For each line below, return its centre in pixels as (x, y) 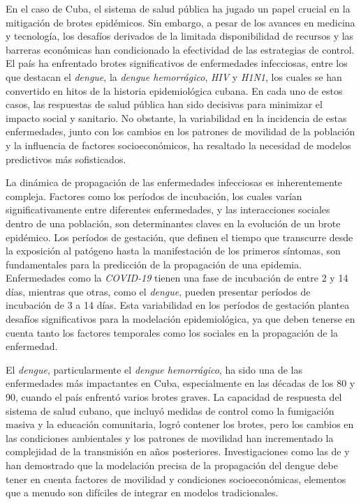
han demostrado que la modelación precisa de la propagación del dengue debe (172, 465)
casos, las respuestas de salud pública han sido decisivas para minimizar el (164, 104)
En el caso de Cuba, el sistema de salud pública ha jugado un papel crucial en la (178, 8)
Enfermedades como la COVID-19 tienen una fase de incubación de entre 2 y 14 (177, 278)
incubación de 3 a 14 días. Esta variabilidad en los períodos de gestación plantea (178, 305)
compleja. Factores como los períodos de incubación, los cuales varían (154, 196)
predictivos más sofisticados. (66, 159)
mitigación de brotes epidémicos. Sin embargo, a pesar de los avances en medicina (180, 22)
